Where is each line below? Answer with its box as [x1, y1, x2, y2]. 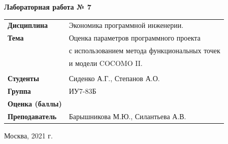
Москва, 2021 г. [4, 130, 53, 140]
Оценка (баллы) [8, 98, 62, 109]
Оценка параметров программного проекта [69, 32, 201, 43]
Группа [8, 85, 31, 96]
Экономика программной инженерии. [69, 20, 184, 30]
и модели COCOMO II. [69, 57, 143, 68]
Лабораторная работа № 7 [4, 2, 91, 12]
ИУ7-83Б [69, 85, 96, 96]
